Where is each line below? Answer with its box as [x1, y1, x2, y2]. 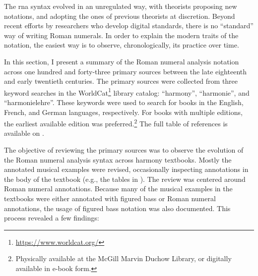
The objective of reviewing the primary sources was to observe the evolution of [4, 145, 244, 155]
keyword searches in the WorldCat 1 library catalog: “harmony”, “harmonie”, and [4, 86, 250, 98]
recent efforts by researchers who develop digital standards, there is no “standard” [4, 20, 254, 31]
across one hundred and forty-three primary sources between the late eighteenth [4, 66, 247, 76]
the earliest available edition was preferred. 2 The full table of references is [4, 117, 228, 128]
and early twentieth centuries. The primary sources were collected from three [4, 76, 238, 86]
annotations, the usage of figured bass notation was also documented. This [4, 203, 231, 213]
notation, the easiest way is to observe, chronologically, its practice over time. [4, 40, 239, 50]
